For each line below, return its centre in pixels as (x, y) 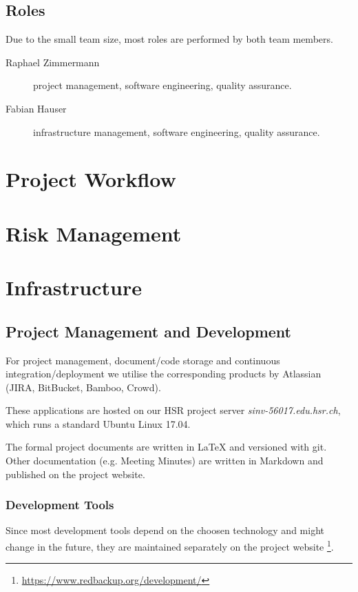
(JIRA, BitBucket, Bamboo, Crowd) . (83, 387)
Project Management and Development (149, 331)
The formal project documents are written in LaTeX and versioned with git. (166, 447)
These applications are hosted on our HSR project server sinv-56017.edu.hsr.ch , (173, 410)
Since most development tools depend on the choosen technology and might (165, 530)
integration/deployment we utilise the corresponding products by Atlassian (164, 374)
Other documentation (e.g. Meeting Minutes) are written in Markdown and (165, 461)
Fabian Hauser (36, 108)
